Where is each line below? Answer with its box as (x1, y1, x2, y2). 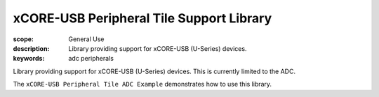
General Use (68, 35, 105, 43)
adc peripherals (68, 54, 114, 63)
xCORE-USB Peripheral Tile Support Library (13, 10, 272, 26)
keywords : (13, 54, 45, 63)
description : (13, 44, 50, 52)
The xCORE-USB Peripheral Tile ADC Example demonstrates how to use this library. (13, 80, 272, 89)
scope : (13, 35, 34, 43)
